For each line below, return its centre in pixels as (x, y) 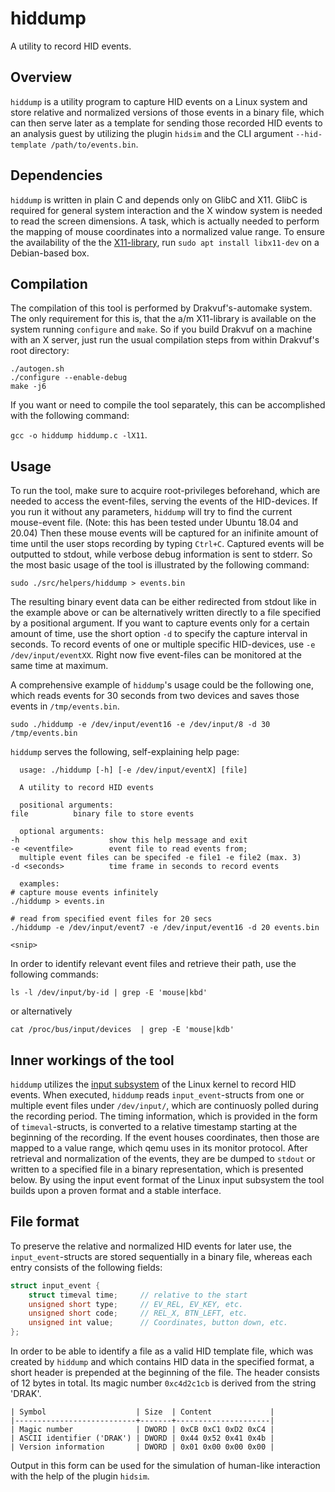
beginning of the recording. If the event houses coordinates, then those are (165, 1137)
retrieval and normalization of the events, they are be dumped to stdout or (163, 1158)
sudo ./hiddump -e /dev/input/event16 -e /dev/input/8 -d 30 (140, 725)
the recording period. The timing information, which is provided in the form (164, 1116)
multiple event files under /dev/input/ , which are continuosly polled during (164, 1105)
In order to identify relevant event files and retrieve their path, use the (153, 964)
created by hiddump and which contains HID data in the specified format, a (162, 1362)
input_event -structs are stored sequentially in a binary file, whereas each (161, 1256)
